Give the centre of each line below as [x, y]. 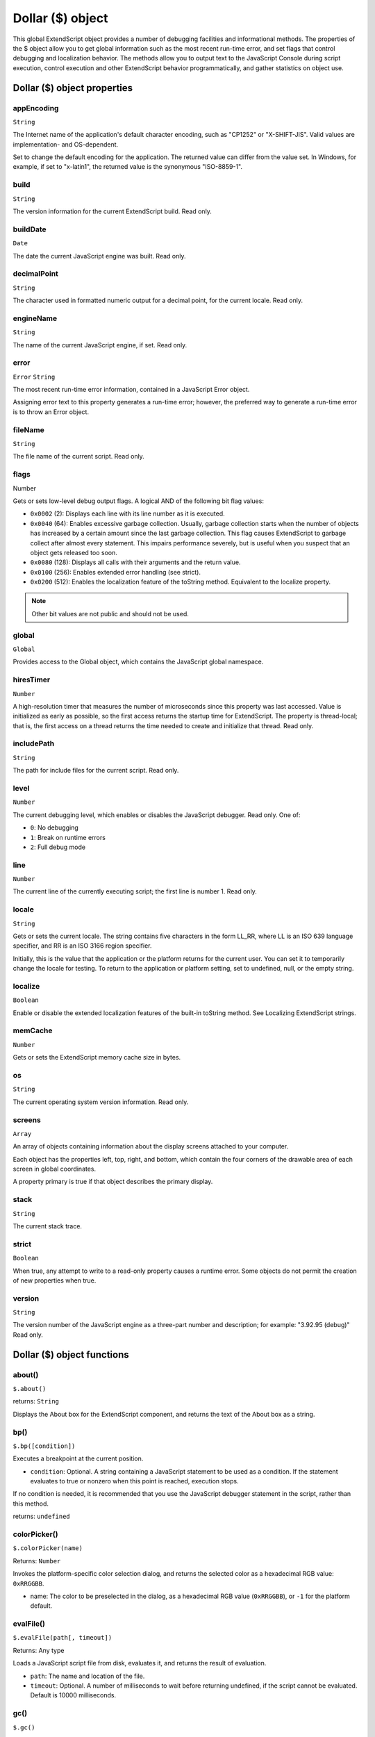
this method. [31, 1504]
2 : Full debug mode [58, 847]
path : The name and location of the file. [87, 1676]
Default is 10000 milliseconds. [73, 1695]
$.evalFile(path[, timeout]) [62, 1638]
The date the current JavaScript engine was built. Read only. [99, 256]
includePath [34, 743]
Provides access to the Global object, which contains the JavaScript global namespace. [138, 662]
